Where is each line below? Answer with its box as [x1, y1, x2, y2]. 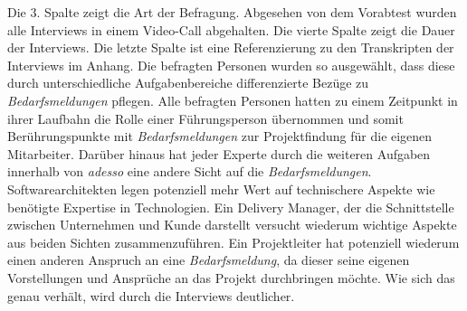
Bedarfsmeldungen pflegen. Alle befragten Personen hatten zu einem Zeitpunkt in [7, 90, 458, 109]
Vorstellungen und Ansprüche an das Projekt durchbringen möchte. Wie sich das [7, 268, 455, 287]
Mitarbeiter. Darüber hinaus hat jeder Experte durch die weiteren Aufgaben [7, 144, 431, 163]
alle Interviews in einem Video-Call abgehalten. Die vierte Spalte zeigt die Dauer [7, 20, 455, 39]
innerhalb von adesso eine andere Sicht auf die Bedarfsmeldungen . [7, 162, 372, 181]
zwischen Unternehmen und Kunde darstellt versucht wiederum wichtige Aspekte [7, 215, 457, 234]
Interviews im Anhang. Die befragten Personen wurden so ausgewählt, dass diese [7, 55, 455, 74]
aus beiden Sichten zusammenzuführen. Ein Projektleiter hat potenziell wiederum [7, 232, 460, 251]
